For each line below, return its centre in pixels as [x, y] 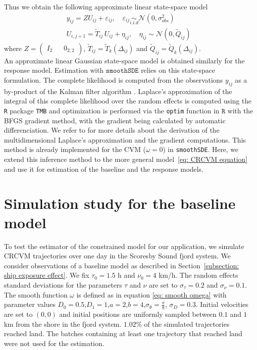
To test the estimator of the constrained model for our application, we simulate [124, 246]
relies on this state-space [178, 70]
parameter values [30, 304]
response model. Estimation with [54, 70]
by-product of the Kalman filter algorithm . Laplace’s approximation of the [118, 91]
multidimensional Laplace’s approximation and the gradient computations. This [125, 139]
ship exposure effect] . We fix [47, 275]
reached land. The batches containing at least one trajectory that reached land [123, 333]
